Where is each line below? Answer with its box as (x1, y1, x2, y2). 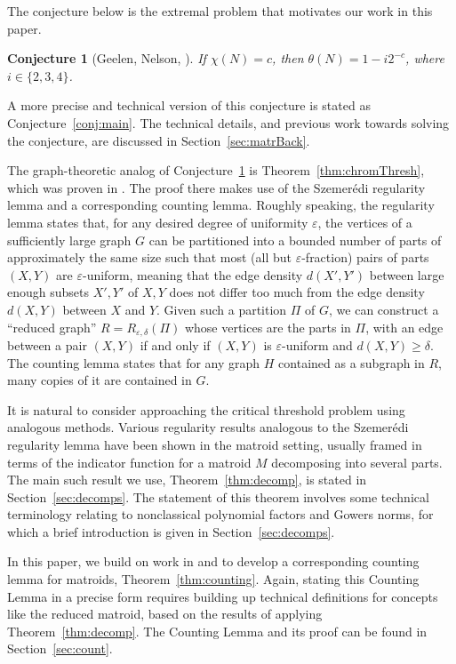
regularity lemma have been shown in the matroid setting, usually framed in (7, 435, 422, 453)
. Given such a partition (156, 300, 287, 318)
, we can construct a (329, 300, 439, 318)
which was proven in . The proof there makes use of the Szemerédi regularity (7, 178, 426, 196)
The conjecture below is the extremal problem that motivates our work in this (7, 2, 433, 20)
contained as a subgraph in (278, 353, 425, 372)
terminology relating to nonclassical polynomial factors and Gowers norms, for (7, 505, 434, 524)
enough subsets (7, 283, 90, 301)
